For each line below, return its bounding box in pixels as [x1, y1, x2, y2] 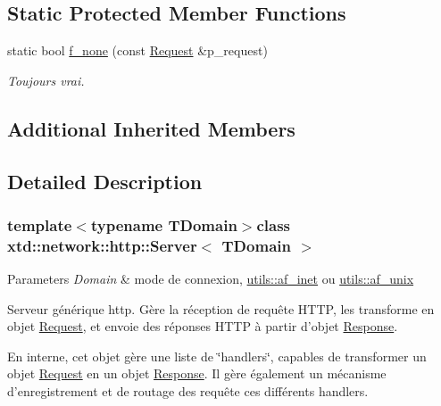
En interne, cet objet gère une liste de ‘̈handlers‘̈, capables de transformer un [7, 346, 427, 365]
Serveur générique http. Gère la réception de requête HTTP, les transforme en [7, 299, 435, 318]
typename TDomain [90, 213, 237, 236]
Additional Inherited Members [7, 114, 295, 142]
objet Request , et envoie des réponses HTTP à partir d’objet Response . [7, 317, 398, 336]
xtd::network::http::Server [7, 234, 197, 256]
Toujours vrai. [7, 70, 85, 89]
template [7, 213, 72, 236]
